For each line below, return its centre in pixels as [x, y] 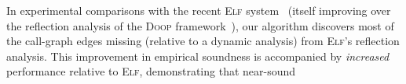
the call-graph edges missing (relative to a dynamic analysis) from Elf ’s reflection [203, 41]
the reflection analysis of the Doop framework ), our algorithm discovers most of [200, 25]
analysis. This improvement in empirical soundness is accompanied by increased [198, 56]
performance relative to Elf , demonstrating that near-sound [151, 71]
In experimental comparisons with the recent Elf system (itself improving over [199, 10]
